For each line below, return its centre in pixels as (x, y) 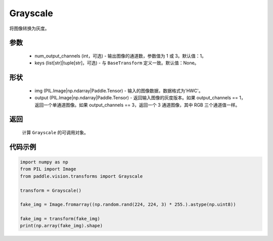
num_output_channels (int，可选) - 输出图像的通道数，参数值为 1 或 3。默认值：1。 (121, 56)
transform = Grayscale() (51, 190)
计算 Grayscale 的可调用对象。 (55, 132)
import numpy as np (44, 162)
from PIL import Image (48, 169)
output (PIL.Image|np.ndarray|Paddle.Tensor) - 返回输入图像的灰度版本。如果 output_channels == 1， (140, 98)
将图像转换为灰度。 (29, 28)
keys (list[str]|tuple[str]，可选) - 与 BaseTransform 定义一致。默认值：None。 (117, 63)
